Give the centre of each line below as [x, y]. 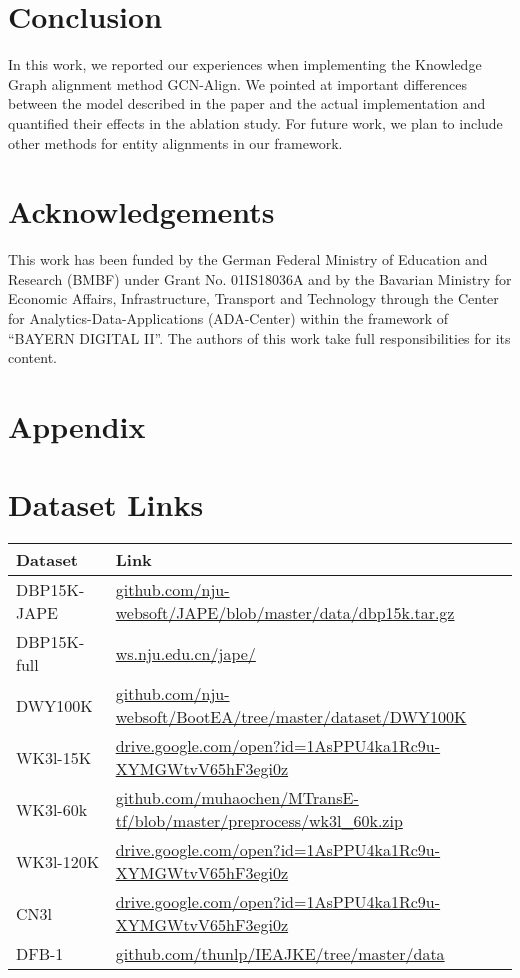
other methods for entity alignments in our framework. [175, 142]
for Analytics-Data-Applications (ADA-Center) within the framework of [228, 318]
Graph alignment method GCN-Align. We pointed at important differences [237, 83]
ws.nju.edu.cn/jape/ [185, 653]
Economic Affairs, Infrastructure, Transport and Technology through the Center [253, 298]
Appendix [77, 425]
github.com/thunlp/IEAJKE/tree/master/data [280, 954]
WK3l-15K [54, 757]
